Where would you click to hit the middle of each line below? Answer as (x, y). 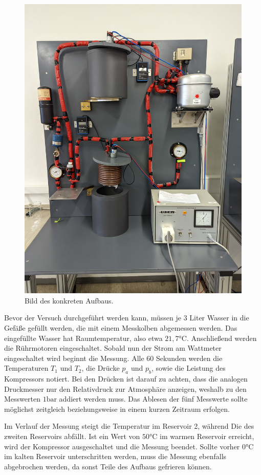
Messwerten (22, 399)
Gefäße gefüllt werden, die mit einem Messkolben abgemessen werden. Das (121, 327)
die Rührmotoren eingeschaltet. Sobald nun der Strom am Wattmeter (113, 348)
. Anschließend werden (222, 338)
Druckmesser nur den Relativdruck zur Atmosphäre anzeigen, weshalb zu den (125, 388)
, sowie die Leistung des (189, 368)
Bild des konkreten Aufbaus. (69, 300)
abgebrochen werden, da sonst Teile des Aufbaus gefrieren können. (108, 466)
